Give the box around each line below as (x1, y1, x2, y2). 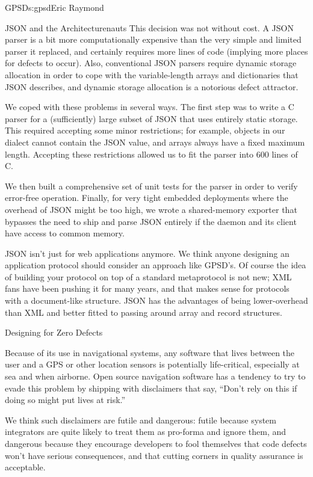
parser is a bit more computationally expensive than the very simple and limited (5, 33, 302, 46)
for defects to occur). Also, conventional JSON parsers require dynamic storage (5, 57, 297, 69)
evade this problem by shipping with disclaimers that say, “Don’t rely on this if (5, 381, 297, 394)
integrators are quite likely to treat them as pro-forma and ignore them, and (5, 425, 287, 438)
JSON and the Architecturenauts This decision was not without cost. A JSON (5, 21, 294, 34)
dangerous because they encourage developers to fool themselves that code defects (5, 437, 307, 449)
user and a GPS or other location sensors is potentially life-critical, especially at (5, 358, 300, 371)
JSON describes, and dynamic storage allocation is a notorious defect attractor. (5, 80, 299, 93)
